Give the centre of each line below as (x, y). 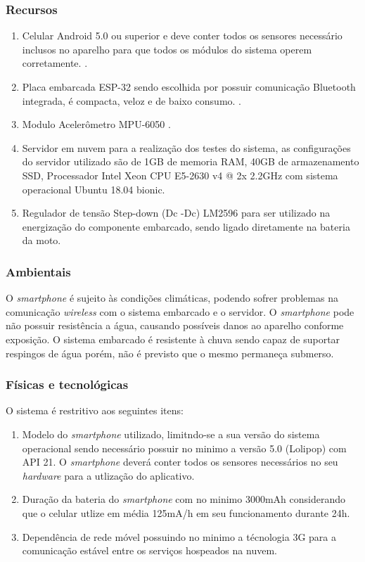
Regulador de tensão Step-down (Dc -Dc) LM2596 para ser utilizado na (176, 213)
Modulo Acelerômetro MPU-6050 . (96, 124)
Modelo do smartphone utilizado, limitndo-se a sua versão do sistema (171, 434)
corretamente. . (55, 63)
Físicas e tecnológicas (67, 384)
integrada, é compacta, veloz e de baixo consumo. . (132, 100)
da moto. (41, 240)
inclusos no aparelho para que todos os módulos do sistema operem (167, 49)
